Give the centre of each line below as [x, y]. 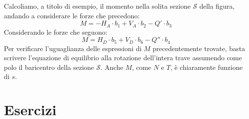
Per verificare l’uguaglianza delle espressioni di [73, 48]
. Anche [112, 67]
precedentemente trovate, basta [199, 48]
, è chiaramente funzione [206, 67]
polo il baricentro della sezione [49, 67]
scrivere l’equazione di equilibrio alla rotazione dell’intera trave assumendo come [123, 58]
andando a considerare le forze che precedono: [72, 15]
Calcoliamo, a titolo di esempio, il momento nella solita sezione [97, 6]
